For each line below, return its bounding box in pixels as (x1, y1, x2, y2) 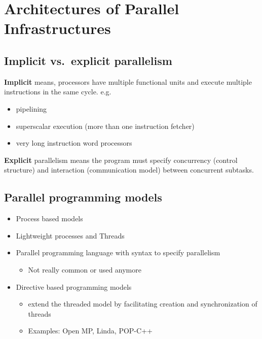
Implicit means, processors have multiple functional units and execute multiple (4, 76, 252, 87)
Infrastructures (4, 18, 111, 39)
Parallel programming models (4, 189, 162, 205)
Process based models (16, 213, 83, 224)
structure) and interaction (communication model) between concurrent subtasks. (4, 164, 254, 175)
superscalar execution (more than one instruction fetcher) (16, 120, 195, 131)
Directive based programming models (16, 281, 132, 292)
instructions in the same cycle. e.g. (4, 86, 111, 97)
